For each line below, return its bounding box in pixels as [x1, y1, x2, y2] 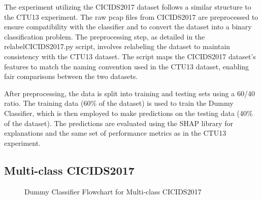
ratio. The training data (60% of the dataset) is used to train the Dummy [4, 98, 234, 108]
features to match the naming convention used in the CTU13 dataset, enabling [4, 61, 249, 71]
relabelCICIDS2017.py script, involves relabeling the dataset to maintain [4, 41, 231, 52]
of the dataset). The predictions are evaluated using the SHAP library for [4, 117, 233, 128]
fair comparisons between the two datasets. [4, 71, 138, 82]
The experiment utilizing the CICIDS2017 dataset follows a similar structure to [4, 2, 251, 12]
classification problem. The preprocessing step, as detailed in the [4, 31, 205, 42]
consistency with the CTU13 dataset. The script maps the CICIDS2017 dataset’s [4, 51, 256, 61]
